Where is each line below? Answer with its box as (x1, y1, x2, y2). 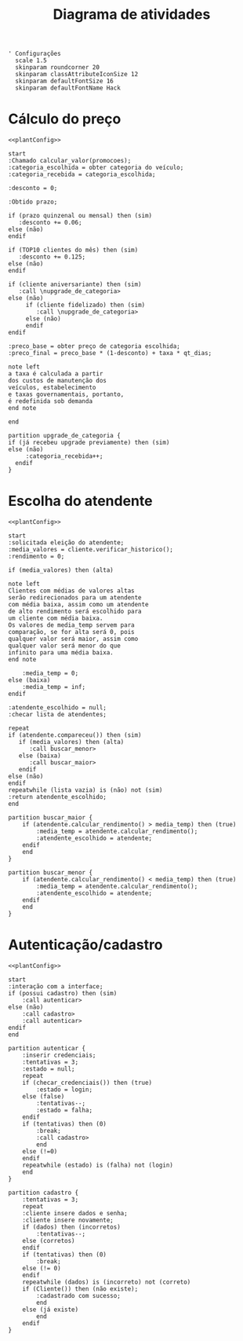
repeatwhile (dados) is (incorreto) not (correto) (22, 1278, 191, 1286)
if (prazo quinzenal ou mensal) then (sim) (8, 212, 153, 220)
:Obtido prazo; (8, 198, 58, 206)
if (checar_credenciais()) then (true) (22, 1079, 153, 1086)
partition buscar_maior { (8, 814, 92, 822)
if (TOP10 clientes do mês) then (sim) (8, 246, 139, 255)
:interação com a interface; (8, 983, 103, 991)
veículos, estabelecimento (8, 383, 96, 392)
